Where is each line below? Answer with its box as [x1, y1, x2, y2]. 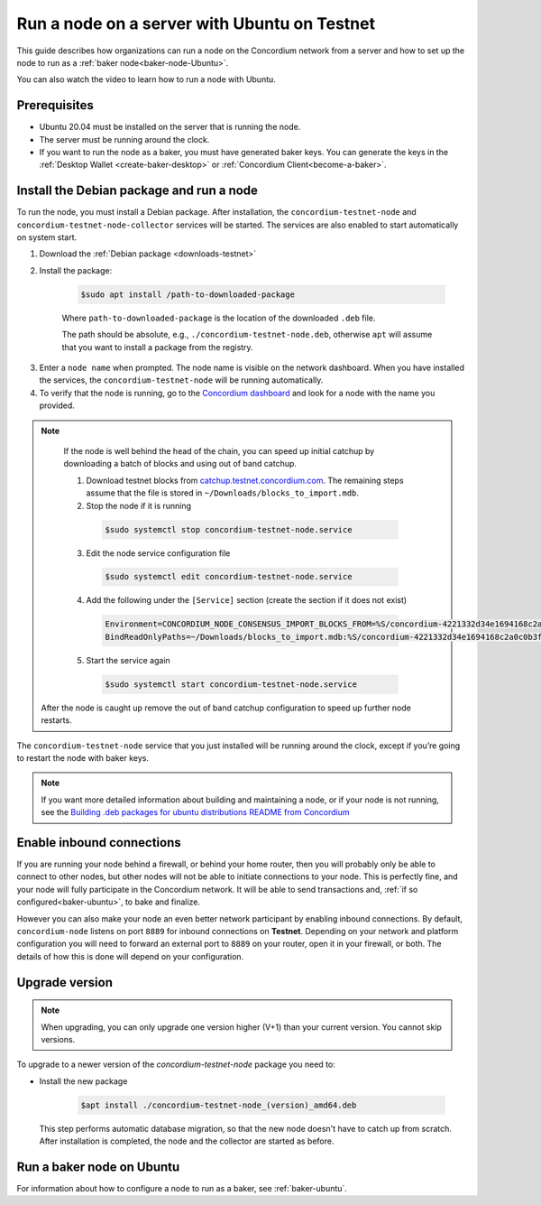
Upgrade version [16, 975, 113, 990]
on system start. [16, 232, 78, 243]
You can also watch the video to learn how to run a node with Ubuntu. [16, 74, 277, 85]
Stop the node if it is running [86, 500, 192, 511]
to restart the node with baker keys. [16, 752, 149, 763]
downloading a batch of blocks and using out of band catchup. [63, 459, 298, 469]
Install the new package [39, 1075, 128, 1087]
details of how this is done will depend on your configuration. [16, 950, 244, 961]
